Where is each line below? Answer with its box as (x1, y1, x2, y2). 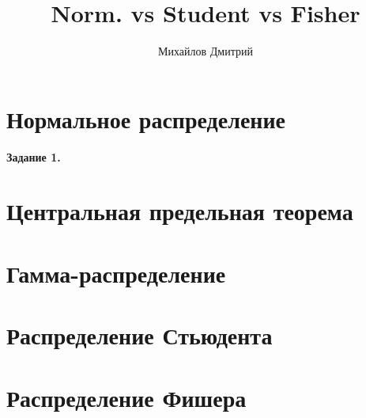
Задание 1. (6, 148, 61, 165)
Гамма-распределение (6, 256, 226, 289)
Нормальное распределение (6, 102, 286, 135)
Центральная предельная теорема (6, 195, 353, 227)
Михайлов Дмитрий (158, 43, 253, 59)
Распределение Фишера (6, 381, 247, 413)
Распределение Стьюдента (6, 319, 273, 351)
